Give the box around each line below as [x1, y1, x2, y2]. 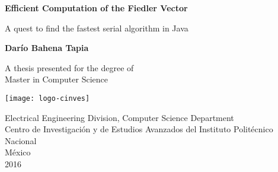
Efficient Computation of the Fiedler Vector [5, 2, 188, 14]
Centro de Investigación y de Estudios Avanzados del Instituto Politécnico [5, 123, 273, 135]
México [5, 146, 31, 158]
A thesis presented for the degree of [5, 61, 134, 74]
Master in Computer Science [5, 73, 108, 85]
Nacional [5, 134, 37, 146]
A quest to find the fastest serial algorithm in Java [5, 21, 188, 34]
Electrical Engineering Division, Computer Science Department [5, 111, 234, 123]
